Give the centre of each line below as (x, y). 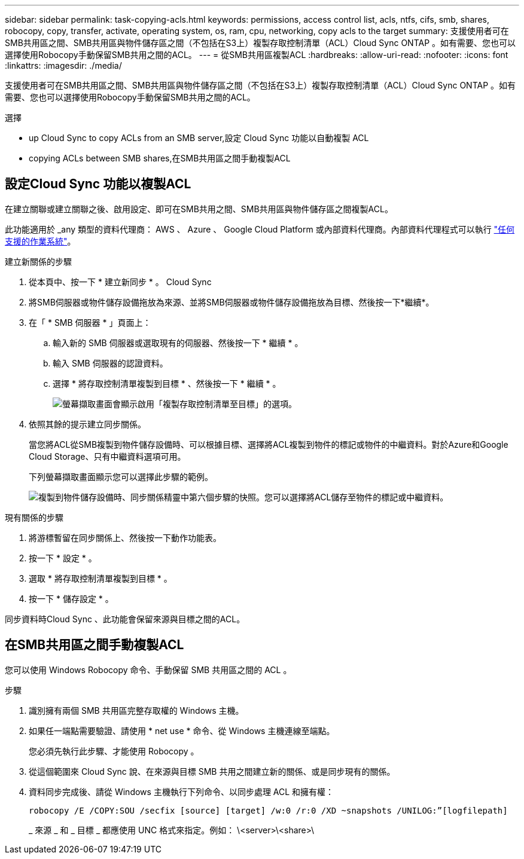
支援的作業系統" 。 (40, 241)
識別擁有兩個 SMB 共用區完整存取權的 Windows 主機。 (136, 710)
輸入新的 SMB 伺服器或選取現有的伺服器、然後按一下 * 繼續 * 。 (178, 343)
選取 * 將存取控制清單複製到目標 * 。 (100, 578)
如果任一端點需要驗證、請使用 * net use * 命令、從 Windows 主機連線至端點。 (182, 730)
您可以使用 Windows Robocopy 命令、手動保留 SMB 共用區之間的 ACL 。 (148, 670)
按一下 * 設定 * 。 (63, 558)
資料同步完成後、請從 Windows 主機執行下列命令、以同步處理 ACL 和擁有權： (182, 791)
